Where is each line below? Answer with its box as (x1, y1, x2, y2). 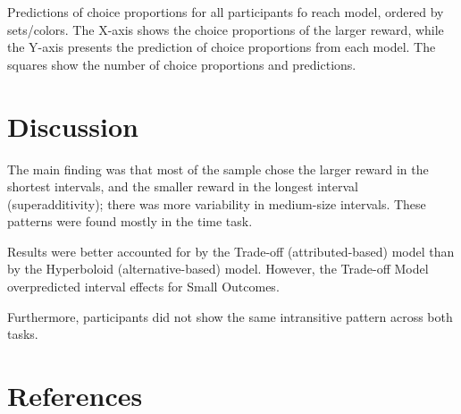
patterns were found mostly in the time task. (7, 212, 253, 231)
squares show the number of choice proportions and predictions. (7, 55, 356, 73)
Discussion (7, 107, 138, 144)
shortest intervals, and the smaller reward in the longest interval (7, 177, 358, 196)
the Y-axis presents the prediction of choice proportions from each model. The (7, 38, 436, 56)
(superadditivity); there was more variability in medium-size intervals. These (7, 194, 426, 213)
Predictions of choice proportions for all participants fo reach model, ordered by (7, 3, 444, 21)
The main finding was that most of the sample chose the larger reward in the (7, 159, 429, 178)
